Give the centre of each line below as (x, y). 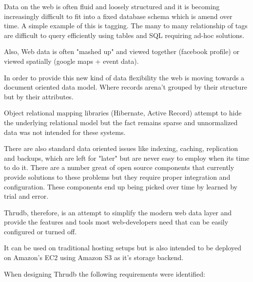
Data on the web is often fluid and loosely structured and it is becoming (112, 6)
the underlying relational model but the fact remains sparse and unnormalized (121, 122)
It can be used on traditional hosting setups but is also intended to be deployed (123, 248)
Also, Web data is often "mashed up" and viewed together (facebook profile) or (122, 51)
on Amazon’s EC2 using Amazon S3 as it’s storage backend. (94, 257)
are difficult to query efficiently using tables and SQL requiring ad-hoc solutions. (124, 35)
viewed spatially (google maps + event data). (71, 61)
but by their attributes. (39, 96)
